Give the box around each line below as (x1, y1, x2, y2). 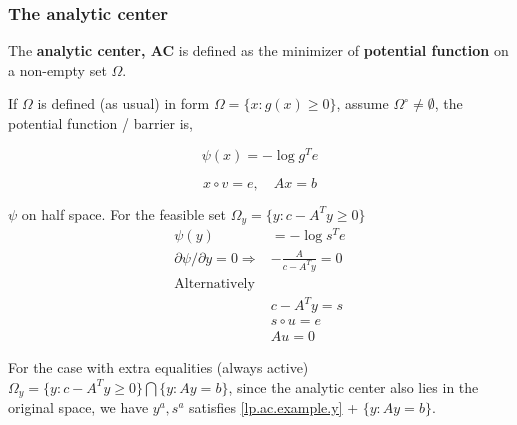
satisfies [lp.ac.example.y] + (189, 397, 359, 418)
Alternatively (174, 276, 255, 291)
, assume (336, 93, 389, 114)
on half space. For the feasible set (21, 203, 227, 224)
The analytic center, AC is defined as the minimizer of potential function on (8, 40, 509, 61)
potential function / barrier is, (8, 113, 193, 133)
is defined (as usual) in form (37, 93, 210, 114)
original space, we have (8, 397, 149, 418)
